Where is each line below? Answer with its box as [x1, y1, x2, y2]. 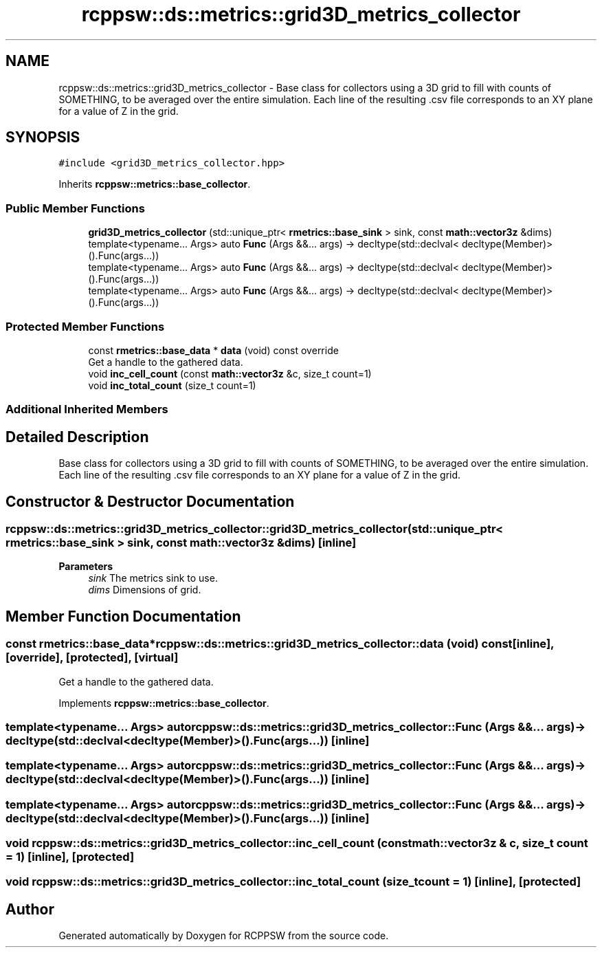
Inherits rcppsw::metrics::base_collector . [58, 178, 251, 190]
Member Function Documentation [5, 607, 241, 625]
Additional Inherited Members [5, 402, 168, 417]
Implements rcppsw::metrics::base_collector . [58, 697, 269, 709]
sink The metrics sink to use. [88, 572, 218, 584]
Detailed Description [5, 428, 149, 446]
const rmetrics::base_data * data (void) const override [88, 344, 339, 356]
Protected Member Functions [5, 319, 165, 333]
